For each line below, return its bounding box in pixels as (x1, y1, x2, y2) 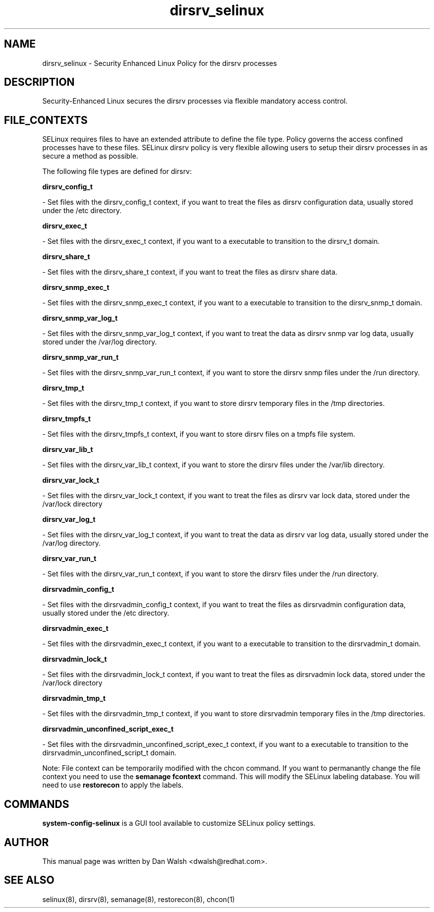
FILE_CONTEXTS (4, 114, 88, 126)
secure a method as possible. (42, 152, 138, 161)
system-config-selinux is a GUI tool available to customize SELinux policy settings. (42, 819, 316, 828)
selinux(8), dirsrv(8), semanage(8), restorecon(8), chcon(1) (42, 895, 235, 904)
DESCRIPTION (4, 76, 75, 89)
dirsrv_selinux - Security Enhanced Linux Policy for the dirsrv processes (42, 58, 277, 67)
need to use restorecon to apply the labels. (42, 781, 184, 790)
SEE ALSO (4, 874, 54, 887)
